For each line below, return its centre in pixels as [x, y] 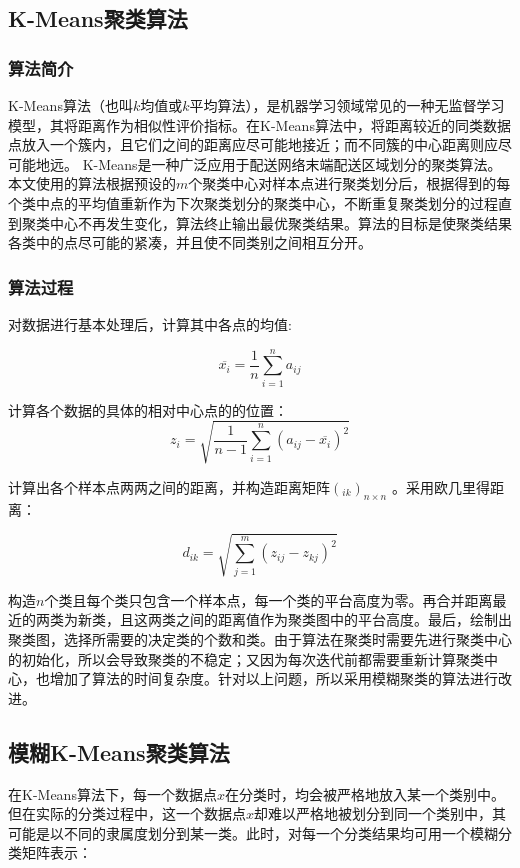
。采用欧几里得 [440, 486]
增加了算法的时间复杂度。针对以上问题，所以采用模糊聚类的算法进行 [273, 678]
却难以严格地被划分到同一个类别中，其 [380, 813]
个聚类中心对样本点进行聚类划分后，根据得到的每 [349, 183]
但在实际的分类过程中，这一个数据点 [127, 813]
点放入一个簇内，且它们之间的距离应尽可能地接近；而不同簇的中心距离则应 [253, 144]
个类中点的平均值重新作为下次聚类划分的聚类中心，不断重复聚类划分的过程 [253, 202]
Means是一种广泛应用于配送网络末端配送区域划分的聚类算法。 [300, 163]
